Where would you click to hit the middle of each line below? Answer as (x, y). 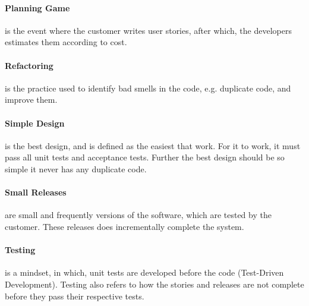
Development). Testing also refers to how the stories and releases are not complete (154, 284)
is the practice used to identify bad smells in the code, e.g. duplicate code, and (148, 88)
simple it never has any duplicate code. (76, 168)
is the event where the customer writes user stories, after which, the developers (148, 30)
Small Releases (36, 192)
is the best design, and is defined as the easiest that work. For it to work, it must (153, 145)
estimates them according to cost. (66, 42)
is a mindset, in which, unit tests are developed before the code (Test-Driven (144, 272)
